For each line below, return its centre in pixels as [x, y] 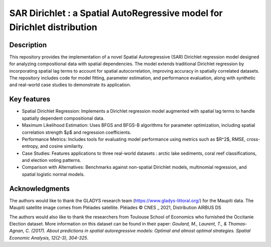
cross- [253, 139]
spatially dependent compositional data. [63, 118]
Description [28, 45]
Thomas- [238, 223]
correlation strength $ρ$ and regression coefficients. [77, 132]
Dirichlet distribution [53, 27]
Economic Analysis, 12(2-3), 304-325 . [49, 237]
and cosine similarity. [62, 146]
